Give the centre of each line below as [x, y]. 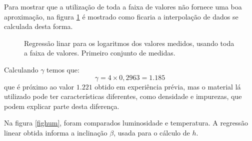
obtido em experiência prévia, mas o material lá [168, 86]
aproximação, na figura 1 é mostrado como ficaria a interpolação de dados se [121, 16]
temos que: [63, 69]
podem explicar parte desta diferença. [62, 106]
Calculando [21, 69]
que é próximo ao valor [39, 86]
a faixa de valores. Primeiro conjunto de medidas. [100, 53]
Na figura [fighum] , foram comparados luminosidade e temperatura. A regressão [126, 123]
